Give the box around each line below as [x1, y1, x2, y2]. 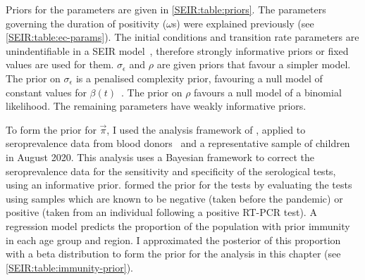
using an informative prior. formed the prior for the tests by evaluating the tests [6, 177, 352, 192]
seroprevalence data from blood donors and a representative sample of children [6, 136, 350, 151]
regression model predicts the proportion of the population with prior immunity [6, 218, 350, 233]
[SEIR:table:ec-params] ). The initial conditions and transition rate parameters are [6, 30, 359, 44]
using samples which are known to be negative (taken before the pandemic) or [6, 191, 343, 205]
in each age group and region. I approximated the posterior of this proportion [6, 232, 341, 247]
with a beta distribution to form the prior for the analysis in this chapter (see [6, 246, 341, 261]
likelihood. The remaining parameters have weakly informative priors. [6, 98, 307, 113]
